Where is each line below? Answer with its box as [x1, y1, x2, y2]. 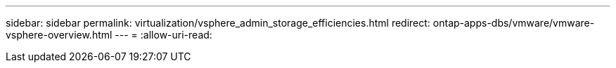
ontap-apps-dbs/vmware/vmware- [432, 17, 595, 29]
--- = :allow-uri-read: [115, 29, 212, 41]
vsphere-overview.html [6, 29, 113, 41]
